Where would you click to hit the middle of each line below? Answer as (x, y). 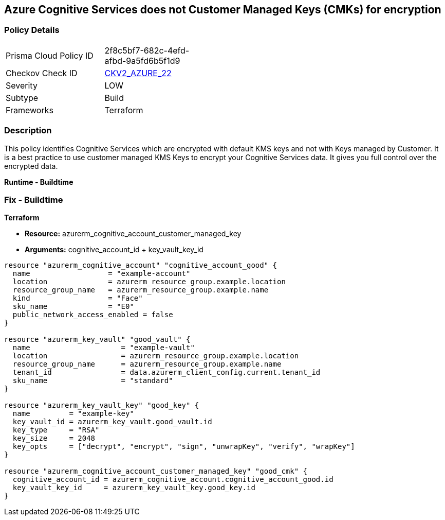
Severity (22, 85)
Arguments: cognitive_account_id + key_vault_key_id (114, 250)
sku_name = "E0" (73, 307)
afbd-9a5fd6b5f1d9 (142, 60)
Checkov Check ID (42, 73)
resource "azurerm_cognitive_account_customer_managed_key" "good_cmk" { (156, 471)
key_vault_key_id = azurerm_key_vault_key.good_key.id (134, 488)
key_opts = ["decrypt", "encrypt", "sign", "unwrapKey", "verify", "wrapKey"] (184, 447)
